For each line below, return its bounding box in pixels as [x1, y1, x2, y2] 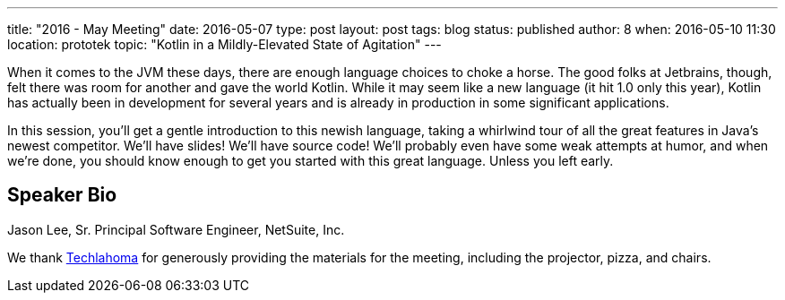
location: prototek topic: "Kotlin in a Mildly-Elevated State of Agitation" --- [7, 37, 442, 52]
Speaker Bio [7, 184, 117, 207]
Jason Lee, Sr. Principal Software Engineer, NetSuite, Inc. [7, 221, 345, 237]
